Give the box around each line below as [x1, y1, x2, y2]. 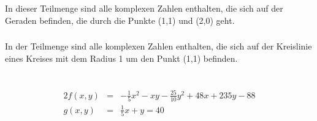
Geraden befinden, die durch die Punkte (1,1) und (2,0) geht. [5, 13, 235, 26]
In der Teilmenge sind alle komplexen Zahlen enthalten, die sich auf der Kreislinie [5, 40, 312, 53]
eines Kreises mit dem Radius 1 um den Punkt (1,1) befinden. [5, 51, 238, 64]
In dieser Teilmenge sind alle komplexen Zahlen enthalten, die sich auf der [5, 1, 283, 14]
